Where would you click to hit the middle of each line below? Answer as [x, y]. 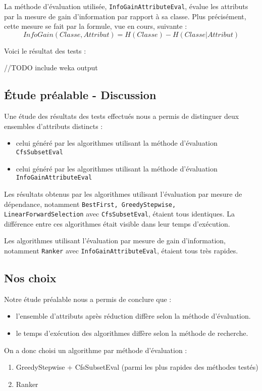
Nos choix [30, 278]
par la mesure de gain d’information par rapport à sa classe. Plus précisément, [125, 16]
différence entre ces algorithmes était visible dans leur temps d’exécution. [117, 223]
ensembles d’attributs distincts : [54, 126]
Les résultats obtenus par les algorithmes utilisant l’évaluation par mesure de [123, 193]
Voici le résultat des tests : [45, 50]
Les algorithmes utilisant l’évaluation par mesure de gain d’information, [115, 241]
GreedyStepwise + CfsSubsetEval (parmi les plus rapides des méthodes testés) [137, 367]
